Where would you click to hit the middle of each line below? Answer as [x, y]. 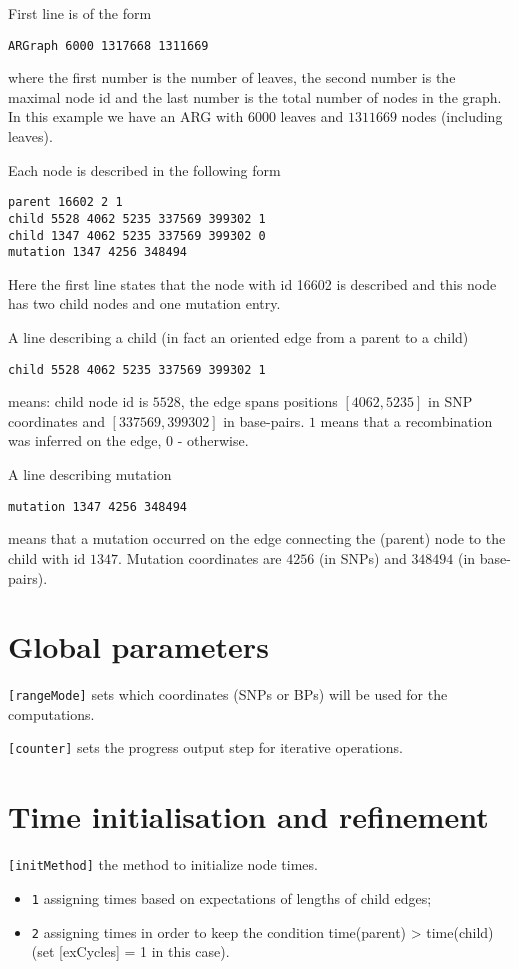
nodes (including [452, 116]
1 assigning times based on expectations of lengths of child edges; [231, 897]
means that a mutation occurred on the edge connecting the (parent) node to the [257, 538]
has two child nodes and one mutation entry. [144, 303]
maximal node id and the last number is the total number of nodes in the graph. [255, 96]
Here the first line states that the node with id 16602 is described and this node [252, 283]
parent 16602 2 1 [65, 202]
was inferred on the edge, [85, 440]
